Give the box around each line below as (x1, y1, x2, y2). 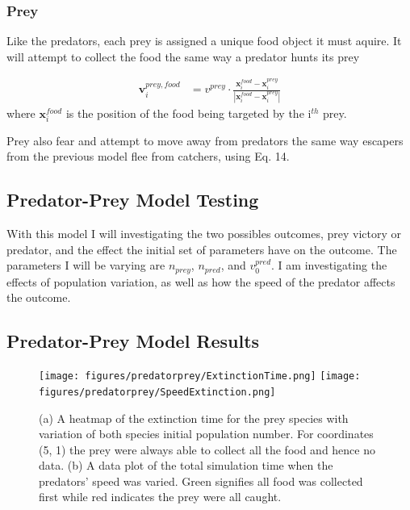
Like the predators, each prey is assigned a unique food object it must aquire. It (6, 32, 402, 49)
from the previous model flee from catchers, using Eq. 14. (6, 148, 290, 165)
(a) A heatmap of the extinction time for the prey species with (39, 409, 349, 426)
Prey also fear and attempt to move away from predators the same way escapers (6, 132, 404, 148)
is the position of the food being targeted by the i (65, 104, 312, 121)
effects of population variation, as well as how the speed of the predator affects (6, 273, 395, 290)
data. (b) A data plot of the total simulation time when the (39, 457, 333, 474)
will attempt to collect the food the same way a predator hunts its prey (6, 48, 360, 65)
